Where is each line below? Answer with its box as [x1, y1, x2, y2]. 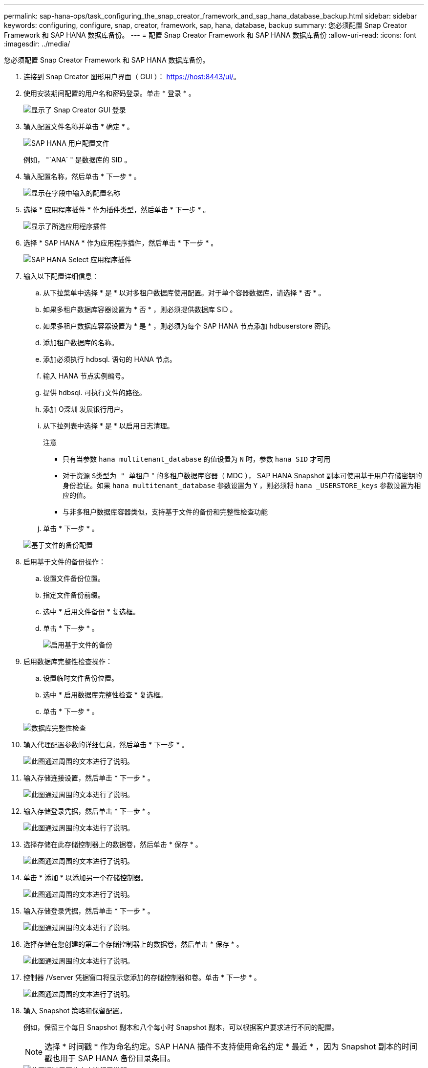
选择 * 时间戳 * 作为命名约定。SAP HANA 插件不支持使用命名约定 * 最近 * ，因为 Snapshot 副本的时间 [44, 1042, 417, 1051]
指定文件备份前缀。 [43, 591, 105, 599]
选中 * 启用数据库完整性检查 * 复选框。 [43, 690, 167, 699]
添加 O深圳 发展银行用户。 [43, 405, 128, 413]
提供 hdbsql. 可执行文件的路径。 [43, 388, 146, 397]
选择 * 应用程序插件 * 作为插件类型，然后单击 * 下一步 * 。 [23, 205, 210, 214]
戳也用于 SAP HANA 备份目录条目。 [44, 1053, 175, 1063]
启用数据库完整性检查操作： [23, 657, 112, 666]
